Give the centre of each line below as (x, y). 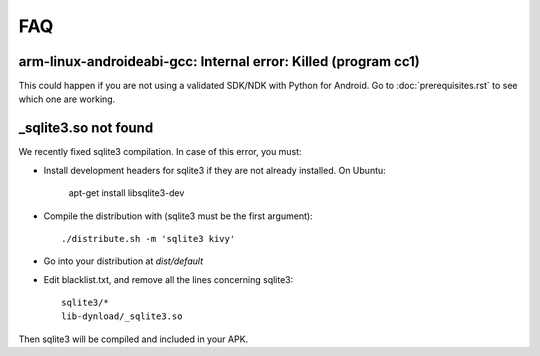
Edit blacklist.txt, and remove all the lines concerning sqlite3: (168, 279)
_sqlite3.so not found (86, 128)
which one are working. (67, 99)
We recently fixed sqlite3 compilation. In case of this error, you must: (160, 152)
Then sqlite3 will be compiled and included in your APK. (133, 339)
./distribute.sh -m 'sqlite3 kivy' (148, 238)
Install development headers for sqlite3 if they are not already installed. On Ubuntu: (215, 170)
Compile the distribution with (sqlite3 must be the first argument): (178, 216)
